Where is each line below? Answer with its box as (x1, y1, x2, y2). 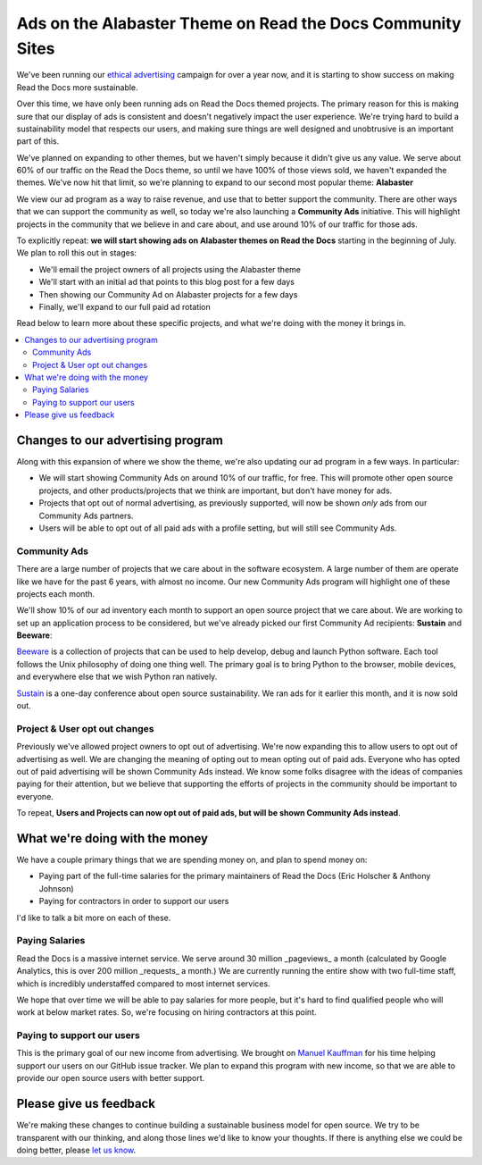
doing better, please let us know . (16, 1144, 137, 1155)
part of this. (16, 136, 60, 147)
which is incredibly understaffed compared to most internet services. (16, 978, 271, 989)
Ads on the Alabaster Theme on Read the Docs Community (16, 13, 461, 33)
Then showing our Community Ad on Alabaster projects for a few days (38, 289, 298, 299)
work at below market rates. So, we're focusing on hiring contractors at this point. (16, 1007, 317, 1018)
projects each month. (16, 588, 96, 599)
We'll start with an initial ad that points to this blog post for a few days (38, 277, 295, 288)
